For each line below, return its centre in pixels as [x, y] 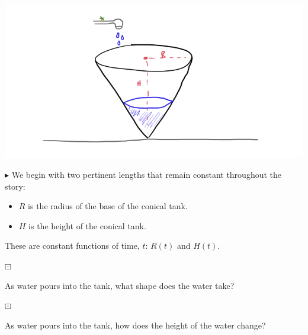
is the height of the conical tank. [87, 225]
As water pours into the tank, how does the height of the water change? [135, 325]
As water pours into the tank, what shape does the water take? [120, 285]
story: [15, 186]
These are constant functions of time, [72, 245]
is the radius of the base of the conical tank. [108, 206]
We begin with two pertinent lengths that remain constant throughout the [146, 175]
